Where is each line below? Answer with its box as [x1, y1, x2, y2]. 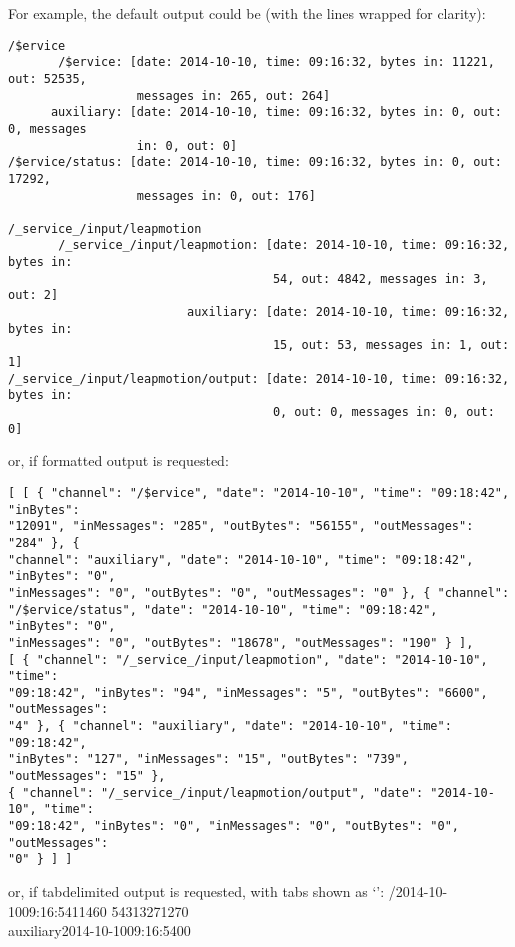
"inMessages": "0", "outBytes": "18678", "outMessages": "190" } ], [8, 635, 474, 650]
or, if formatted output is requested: [8, 450, 229, 471]
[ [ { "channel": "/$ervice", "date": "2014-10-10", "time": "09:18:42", [8, 485, 510, 500]
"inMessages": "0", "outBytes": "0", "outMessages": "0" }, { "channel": [8, 585, 510, 600]
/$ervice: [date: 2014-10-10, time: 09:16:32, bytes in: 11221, [58, 55, 495, 70]
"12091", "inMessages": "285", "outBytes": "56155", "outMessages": [8, 519, 474, 534]
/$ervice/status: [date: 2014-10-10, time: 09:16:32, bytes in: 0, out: [8, 155, 502, 170]
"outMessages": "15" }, [8, 769, 166, 784]
